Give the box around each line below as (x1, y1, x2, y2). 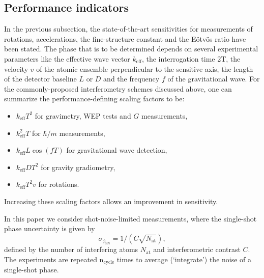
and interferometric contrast (153, 244, 241, 255)
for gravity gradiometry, (41, 161, 115, 172)
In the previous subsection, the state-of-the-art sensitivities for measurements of (4, 23, 253, 34)
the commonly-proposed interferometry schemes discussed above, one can (4, 83, 232, 94)
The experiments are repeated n (4, 254, 104, 264)
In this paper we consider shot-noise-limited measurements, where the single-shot (4, 213, 257, 224)
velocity (4, 63, 28, 74)
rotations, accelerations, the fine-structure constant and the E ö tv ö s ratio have (4, 33, 246, 44)
